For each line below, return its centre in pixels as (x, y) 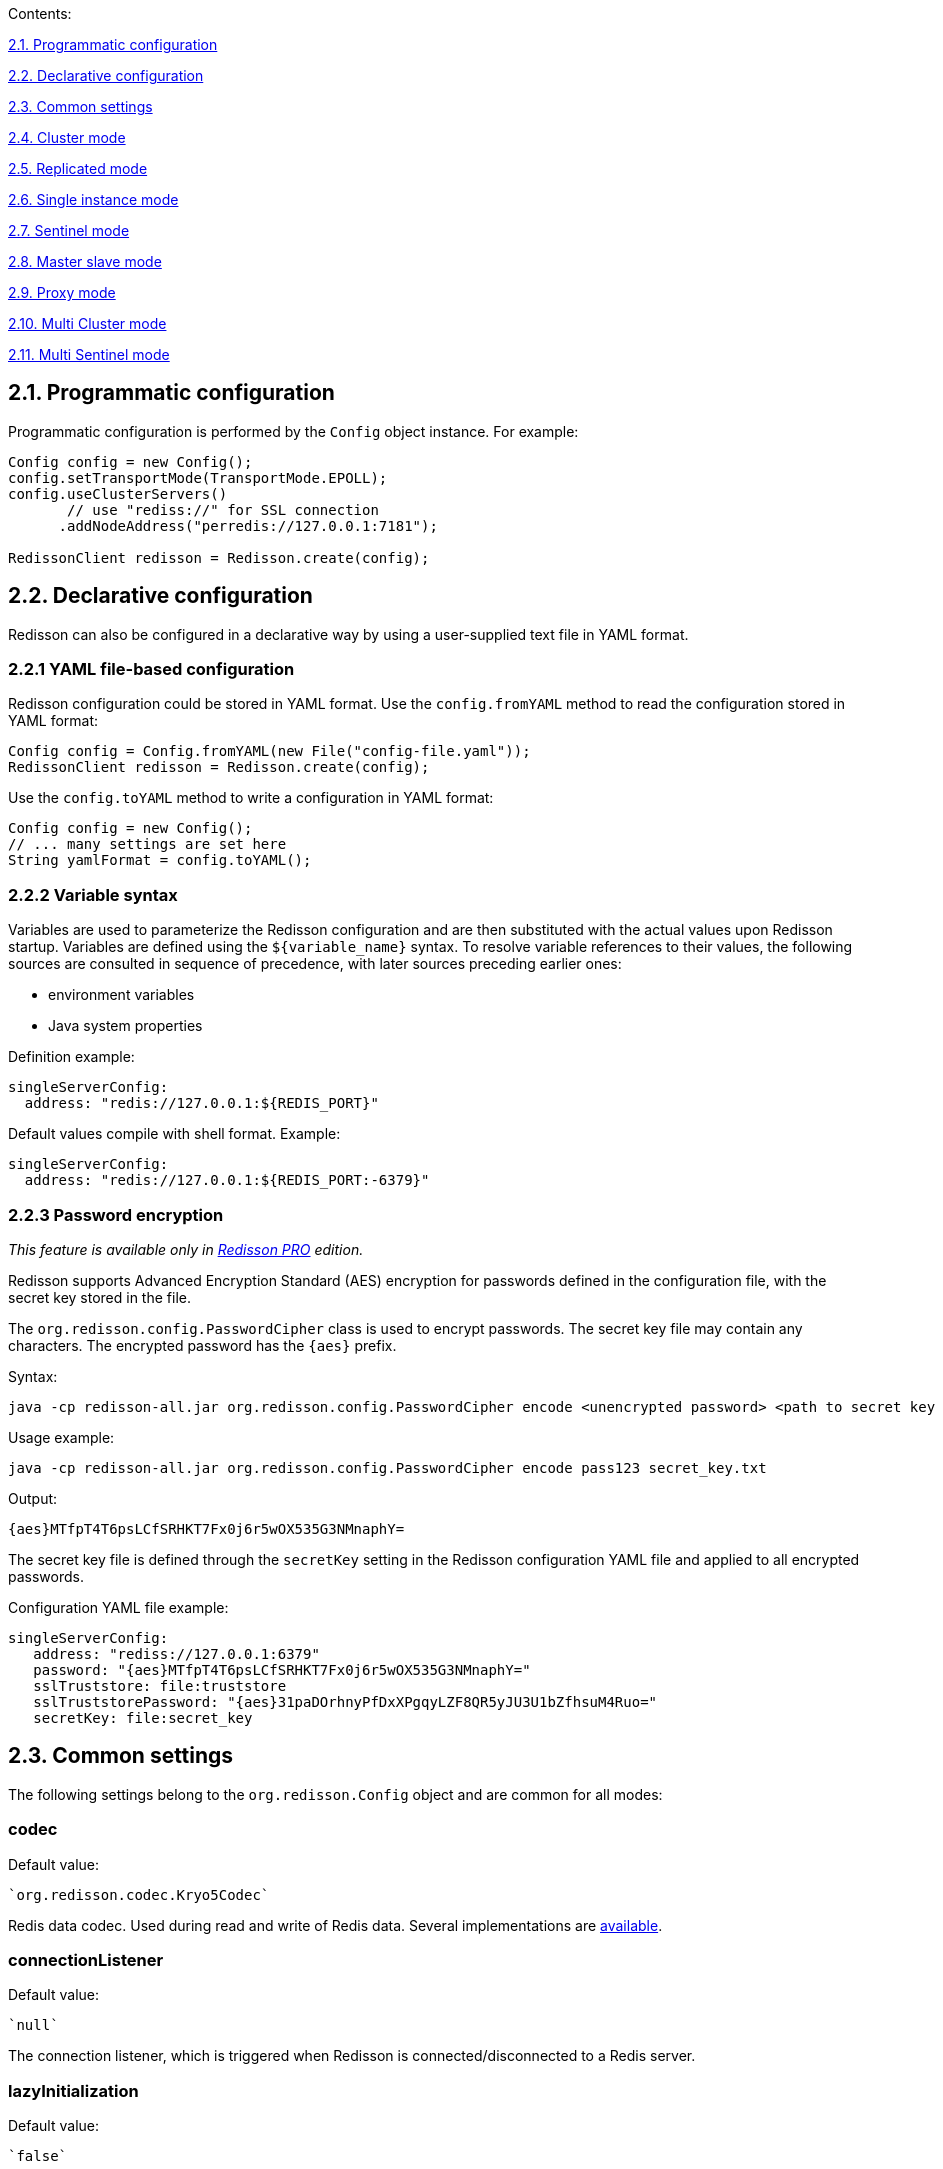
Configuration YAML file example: (118, 1607)
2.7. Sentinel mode (69, 230)
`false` (38, 2156)
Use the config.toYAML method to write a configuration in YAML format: (251, 798)
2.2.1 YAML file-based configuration (151, 669)
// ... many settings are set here (147, 844)
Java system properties (125, 1026)
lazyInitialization (73, 2090)
